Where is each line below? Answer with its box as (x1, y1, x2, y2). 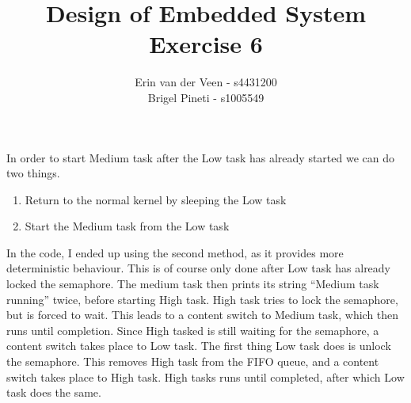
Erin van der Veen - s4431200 (135, 74, 277, 90)
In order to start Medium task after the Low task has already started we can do (6, 149, 394, 165)
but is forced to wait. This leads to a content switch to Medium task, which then (6, 306, 399, 323)
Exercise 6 (149, 28, 263, 60)
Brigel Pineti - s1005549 (147, 89, 264, 105)
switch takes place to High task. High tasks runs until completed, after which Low (6, 368, 405, 385)
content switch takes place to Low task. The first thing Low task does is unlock (6, 337, 391, 354)
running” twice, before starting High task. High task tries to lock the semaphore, (6, 291, 398, 307)
